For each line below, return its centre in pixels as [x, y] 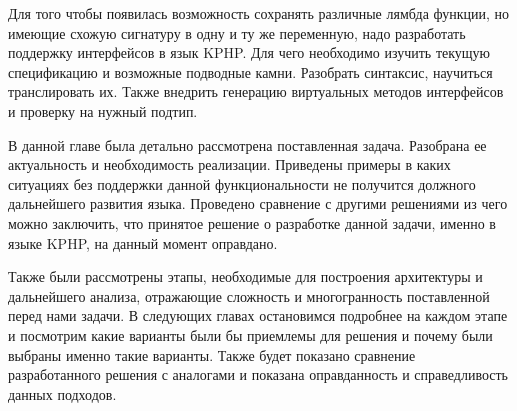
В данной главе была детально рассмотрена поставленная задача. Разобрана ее [247, 144]
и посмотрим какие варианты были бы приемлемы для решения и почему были [250, 334]
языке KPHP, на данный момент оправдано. [143, 242]
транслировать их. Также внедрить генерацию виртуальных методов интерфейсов [256, 91]
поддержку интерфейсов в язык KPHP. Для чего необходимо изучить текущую [249, 52]
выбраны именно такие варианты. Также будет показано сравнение [212, 354]
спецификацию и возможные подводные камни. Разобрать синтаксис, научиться [250, 71]
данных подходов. [62, 393]
